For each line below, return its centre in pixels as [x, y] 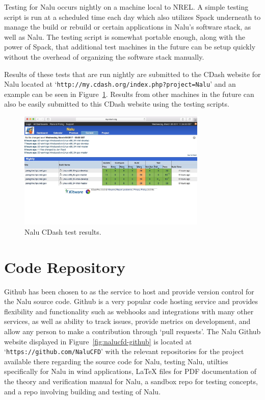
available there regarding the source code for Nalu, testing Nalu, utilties [116, 361]
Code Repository [65, 267]
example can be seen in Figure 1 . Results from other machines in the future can [129, 94]
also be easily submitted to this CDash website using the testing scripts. [117, 104]
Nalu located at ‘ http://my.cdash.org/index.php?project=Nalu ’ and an [120, 84]
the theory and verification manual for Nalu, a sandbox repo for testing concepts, [131, 381]
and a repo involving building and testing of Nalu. [83, 391]
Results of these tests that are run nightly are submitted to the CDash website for [132, 74]
